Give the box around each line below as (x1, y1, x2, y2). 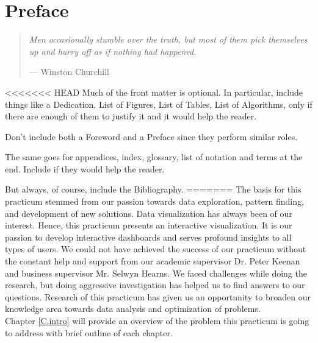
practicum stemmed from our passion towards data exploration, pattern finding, (5, 195, 304, 208)
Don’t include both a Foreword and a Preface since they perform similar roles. (5, 130, 298, 143)
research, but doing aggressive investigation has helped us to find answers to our (5, 278, 305, 291)
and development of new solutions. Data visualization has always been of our (5, 207, 292, 219)
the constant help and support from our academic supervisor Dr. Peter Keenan (5, 255, 300, 267)
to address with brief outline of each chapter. (5, 326, 173, 339)
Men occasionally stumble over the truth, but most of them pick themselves (29, 33, 308, 46)
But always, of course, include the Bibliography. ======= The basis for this (5, 183, 302, 196)
